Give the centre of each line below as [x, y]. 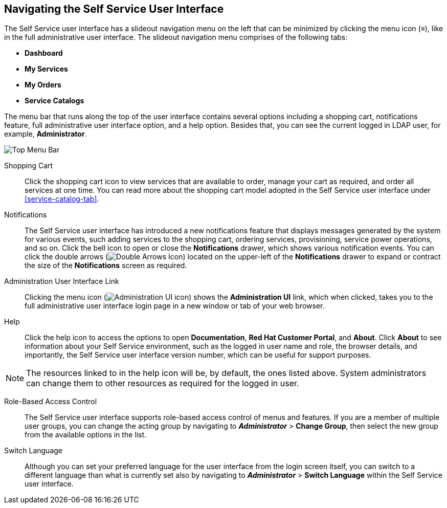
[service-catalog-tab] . [62, 199]
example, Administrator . [46, 134]
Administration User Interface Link [62, 281]
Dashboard [44, 53]
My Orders [43, 85]
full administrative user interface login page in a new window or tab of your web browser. [175, 306]
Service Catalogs [54, 101]
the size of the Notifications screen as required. [106, 266]
